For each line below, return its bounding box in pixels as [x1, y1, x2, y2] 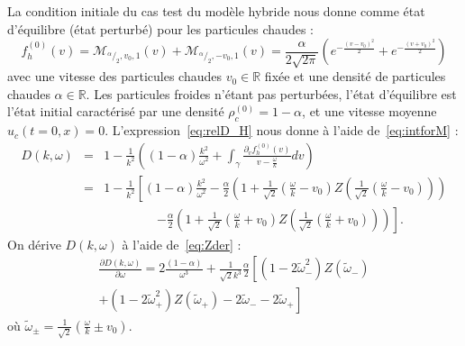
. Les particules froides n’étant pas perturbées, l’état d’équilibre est [86, 84, 457, 103]
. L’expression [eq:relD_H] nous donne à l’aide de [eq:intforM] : [105, 121, 459, 140]
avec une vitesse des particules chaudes [7, 67, 222, 86]
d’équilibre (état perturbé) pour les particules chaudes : [7, 19, 314, 38]
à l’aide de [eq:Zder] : [122, 234, 242, 253]
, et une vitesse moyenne [302, 102, 437, 121]
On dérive [7, 234, 61, 253]
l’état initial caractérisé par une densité [7, 102, 224, 121]
